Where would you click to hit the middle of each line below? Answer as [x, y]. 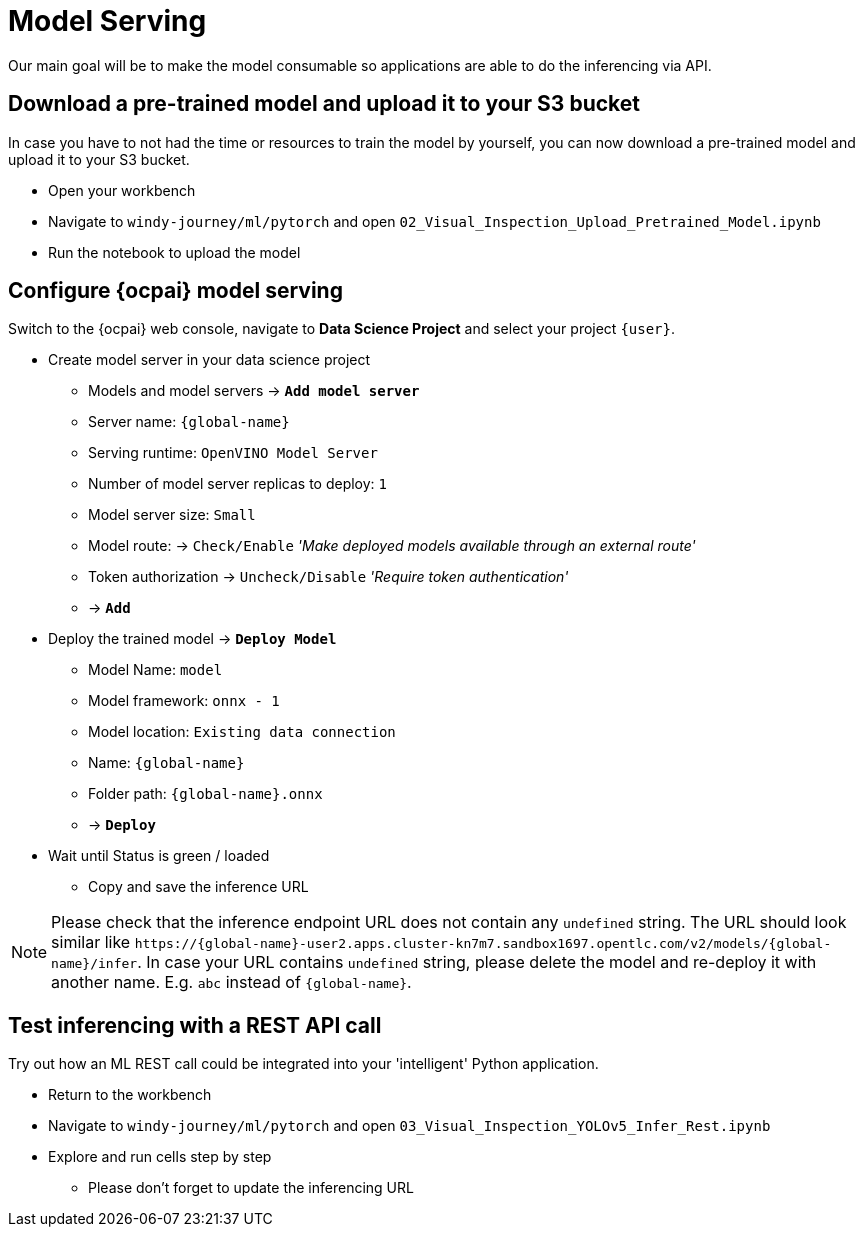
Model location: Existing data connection [242, 732]
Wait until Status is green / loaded [159, 856]
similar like [91, 942]
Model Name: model [155, 670]
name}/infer [94, 964]
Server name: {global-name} [189, 422]
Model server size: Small [172, 515]
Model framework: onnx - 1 [184, 701]
